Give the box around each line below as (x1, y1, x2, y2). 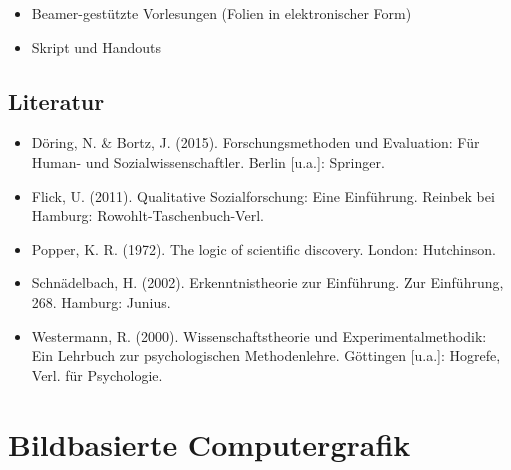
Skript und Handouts (31, 36, 162, 57)
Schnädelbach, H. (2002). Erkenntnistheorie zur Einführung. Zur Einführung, (31, 272, 504, 293)
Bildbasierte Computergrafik (8, 423, 411, 464)
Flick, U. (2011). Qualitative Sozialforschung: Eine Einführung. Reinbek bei (31, 185, 495, 206)
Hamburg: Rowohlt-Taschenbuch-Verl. (31, 205, 264, 226)
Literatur (8, 85, 105, 116)
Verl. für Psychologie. (31, 364, 163, 385)
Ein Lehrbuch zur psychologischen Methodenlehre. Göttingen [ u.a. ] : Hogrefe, (31, 345, 501, 366)
